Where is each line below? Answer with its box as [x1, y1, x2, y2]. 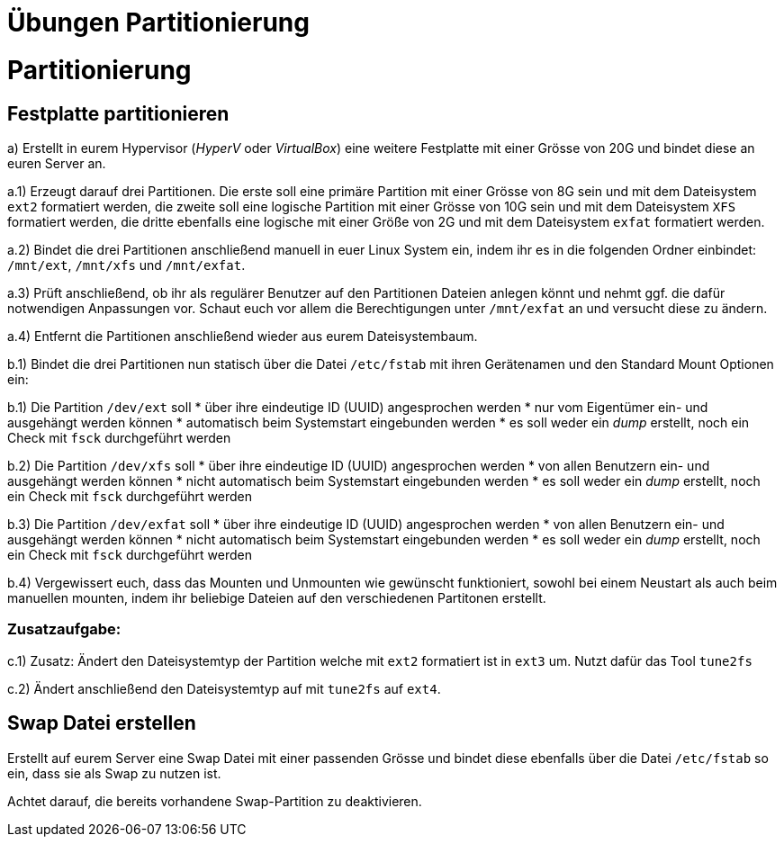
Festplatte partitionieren [7, 102, 230, 125]
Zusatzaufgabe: [7, 620, 122, 639]
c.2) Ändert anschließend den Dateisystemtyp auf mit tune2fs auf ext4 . [7, 680, 441, 696]
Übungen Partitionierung [7, 7, 310, 38]
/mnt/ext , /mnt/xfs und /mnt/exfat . [7, 256, 246, 273]
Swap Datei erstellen [7, 712, 196, 735]
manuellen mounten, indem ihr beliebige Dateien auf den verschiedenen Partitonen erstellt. [7, 589, 546, 606]
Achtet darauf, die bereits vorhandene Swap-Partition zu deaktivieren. [7, 793, 422, 809]
